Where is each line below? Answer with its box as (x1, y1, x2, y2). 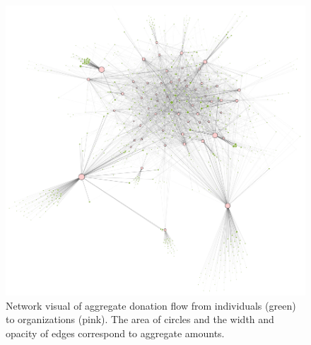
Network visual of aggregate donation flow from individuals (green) (6, 298, 296, 312)
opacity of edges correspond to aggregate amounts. (6, 325, 225, 340)
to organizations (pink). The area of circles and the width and (6, 312, 274, 327)
